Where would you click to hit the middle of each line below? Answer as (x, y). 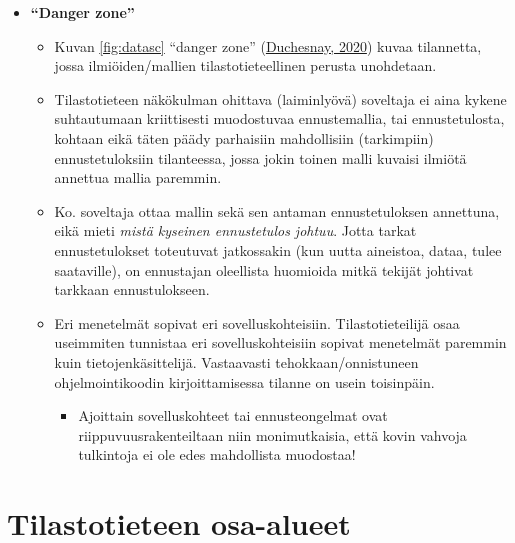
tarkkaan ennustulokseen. (132, 289)
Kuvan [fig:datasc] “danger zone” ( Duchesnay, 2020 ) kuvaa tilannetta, (268, 45)
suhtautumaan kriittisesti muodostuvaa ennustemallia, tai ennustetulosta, (279, 118)
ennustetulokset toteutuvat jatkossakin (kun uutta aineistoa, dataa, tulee (278, 249)
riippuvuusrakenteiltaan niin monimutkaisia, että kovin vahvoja (272, 434)
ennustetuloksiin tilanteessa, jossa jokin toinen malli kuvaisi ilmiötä (260, 157)
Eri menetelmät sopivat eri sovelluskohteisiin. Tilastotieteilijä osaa (257, 322)
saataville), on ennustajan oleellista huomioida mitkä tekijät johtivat (264, 269)
